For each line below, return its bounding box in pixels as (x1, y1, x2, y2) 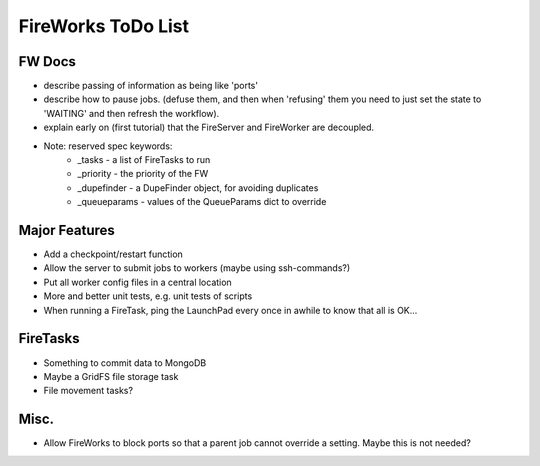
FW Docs (18, 53, 77, 70)
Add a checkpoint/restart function (43, 248, 184, 260)
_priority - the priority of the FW (77, 168, 209, 180)
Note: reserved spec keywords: (43, 140, 173, 152)
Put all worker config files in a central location (43, 276, 232, 288)
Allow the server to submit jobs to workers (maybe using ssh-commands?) (43, 262, 351, 274)
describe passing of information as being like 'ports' (43, 80, 259, 92)
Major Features (18, 222, 115, 239)
